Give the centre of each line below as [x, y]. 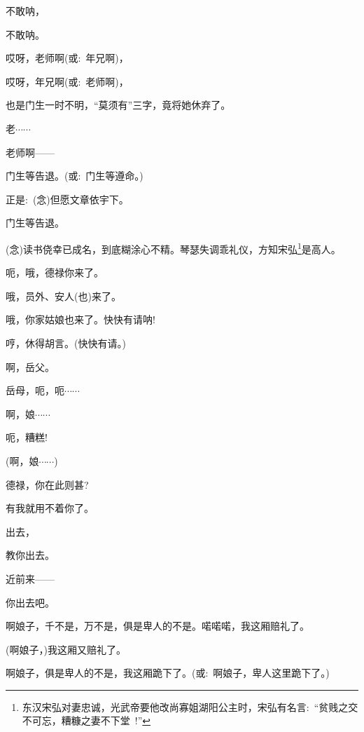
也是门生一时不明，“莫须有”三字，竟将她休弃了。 [118, 105]
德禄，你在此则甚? [47, 484]
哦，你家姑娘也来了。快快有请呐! [80, 319]
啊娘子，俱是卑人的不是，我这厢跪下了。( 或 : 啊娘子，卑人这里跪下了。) [168, 673]
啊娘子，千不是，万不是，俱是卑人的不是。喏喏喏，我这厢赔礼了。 [157, 626]
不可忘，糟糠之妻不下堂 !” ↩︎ [86, 720]
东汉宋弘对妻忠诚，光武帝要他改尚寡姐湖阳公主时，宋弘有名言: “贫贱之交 [190, 706]
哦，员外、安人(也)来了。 [63, 296]
